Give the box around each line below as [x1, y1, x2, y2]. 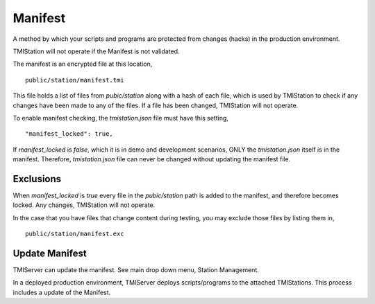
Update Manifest [12, 247, 87, 259]
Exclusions [12, 173, 62, 185]
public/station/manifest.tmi [25, 76, 124, 84]
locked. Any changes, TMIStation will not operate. [12, 201, 156, 209]
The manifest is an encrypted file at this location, [12, 60, 153, 69]
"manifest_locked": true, [25, 130, 114, 138]
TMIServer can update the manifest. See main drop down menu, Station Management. [12, 266, 260, 274]
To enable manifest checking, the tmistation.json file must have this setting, [12, 114, 229, 122]
